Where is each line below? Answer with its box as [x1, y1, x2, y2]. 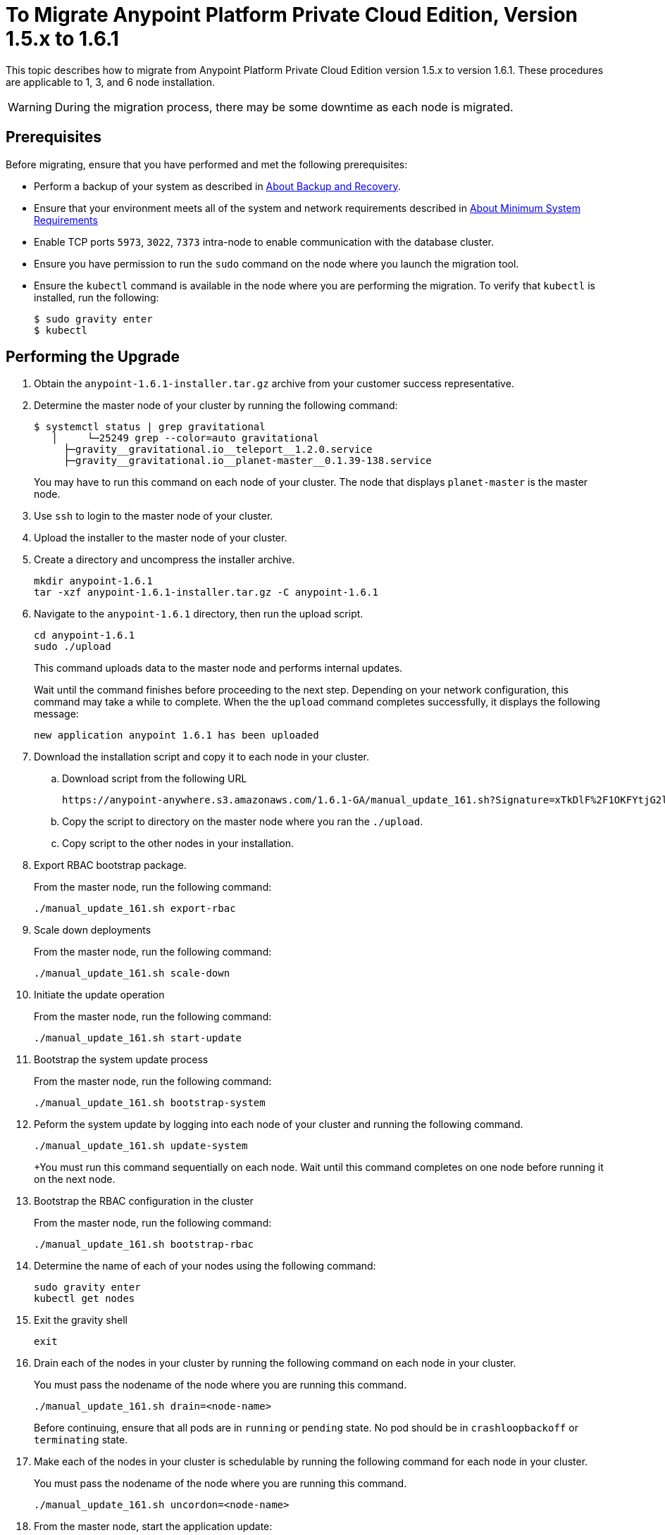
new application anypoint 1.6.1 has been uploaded [34, 729, 319, 741]
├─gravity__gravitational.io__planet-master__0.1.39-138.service [63, 455, 432, 467]
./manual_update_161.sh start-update [34, 1032, 242, 1044]
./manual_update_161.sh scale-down [34, 967, 230, 979]
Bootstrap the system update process [34, 1053, 209, 1066]
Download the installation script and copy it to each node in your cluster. [34, 751, 369, 763]
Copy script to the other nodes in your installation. [62, 837, 294, 850]
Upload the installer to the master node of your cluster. [34, 532, 287, 544]
